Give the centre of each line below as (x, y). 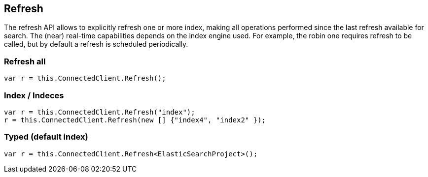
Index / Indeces (34, 95)
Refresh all (25, 61)
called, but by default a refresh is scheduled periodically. (96, 44)
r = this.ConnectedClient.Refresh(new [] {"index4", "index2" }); (135, 120)
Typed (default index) (46, 137)
